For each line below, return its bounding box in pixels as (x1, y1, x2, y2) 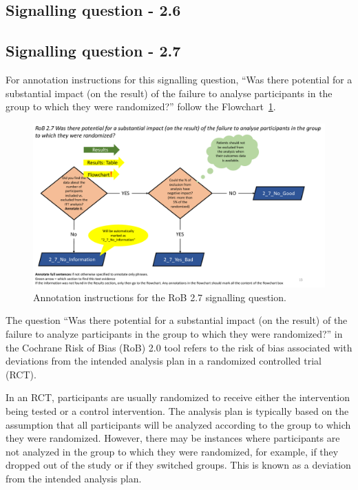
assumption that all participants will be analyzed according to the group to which (6, 417, 351, 431)
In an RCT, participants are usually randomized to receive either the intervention (6, 390, 350, 405)
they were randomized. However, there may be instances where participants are (6, 431, 340, 445)
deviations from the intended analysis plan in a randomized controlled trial (6, 354, 322, 368)
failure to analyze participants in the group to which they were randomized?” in (6, 327, 343, 341)
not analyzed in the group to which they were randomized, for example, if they (6, 444, 339, 458)
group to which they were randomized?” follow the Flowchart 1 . (6, 99, 276, 114)
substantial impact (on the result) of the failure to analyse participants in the (6, 85, 333, 100)
